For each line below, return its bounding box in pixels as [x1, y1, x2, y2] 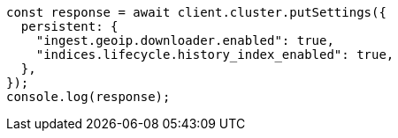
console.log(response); [6, 90, 171, 104]
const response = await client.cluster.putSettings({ [6, 5, 387, 19]
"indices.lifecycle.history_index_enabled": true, [35, 47, 394, 62]
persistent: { [20, 19, 119, 33]
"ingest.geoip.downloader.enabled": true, [35, 33, 334, 47]
